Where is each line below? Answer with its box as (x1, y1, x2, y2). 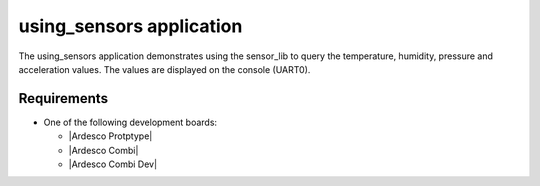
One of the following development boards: (43, 116, 218, 128)
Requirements (18, 90, 109, 107)
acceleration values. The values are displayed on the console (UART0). (18, 63, 311, 75)
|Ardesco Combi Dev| (68, 158, 158, 170)
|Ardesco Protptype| (68, 130, 153, 142)
